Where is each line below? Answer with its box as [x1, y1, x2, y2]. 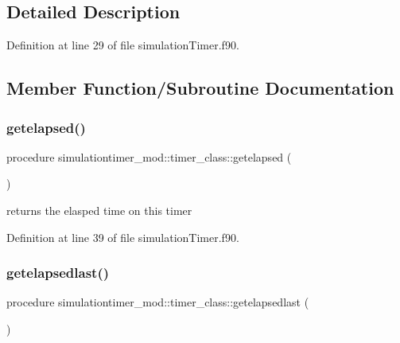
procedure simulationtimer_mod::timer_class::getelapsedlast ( [6, 294, 309, 310]
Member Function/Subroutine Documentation [6, 76, 394, 100]
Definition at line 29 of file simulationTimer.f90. [6, 37, 239, 53]
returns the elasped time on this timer [6, 201, 192, 218]
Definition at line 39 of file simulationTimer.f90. [6, 228, 239, 245]
